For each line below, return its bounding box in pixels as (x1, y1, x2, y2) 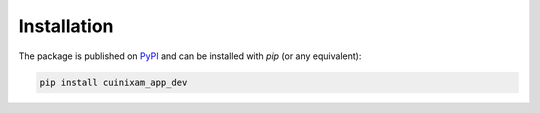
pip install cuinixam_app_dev (39, 76, 188, 88)
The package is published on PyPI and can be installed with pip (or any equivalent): (18, 50, 362, 62)
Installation (18, 15, 114, 37)
